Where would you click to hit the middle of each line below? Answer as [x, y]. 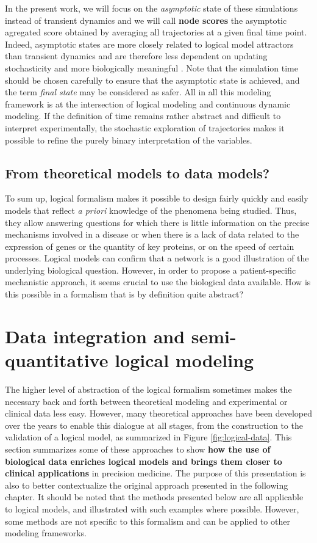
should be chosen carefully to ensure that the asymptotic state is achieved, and [152, 80]
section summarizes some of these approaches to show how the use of [138, 449]
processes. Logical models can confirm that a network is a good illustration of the [157, 258]
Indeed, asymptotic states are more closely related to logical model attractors [149, 44]
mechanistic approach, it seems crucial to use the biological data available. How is [158, 282]
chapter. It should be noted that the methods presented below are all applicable [154, 497]
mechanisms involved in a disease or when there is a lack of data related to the [152, 234]
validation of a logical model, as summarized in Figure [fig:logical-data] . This [148, 437]
